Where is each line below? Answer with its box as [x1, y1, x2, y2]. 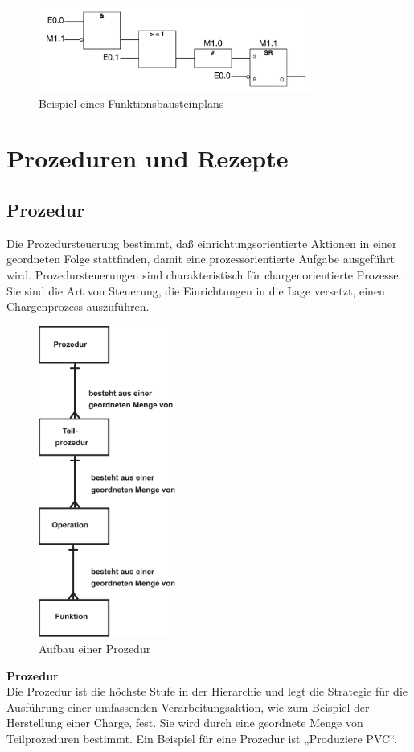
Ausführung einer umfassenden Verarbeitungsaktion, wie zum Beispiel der [6, 698, 370, 715]
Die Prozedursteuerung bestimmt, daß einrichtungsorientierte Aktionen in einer [6, 234, 397, 251]
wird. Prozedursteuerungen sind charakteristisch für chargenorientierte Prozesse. [6, 266, 402, 283]
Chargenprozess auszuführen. [6, 298, 150, 315]
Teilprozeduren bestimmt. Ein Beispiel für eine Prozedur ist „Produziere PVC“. [6, 729, 397, 746]
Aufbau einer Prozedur [39, 639, 151, 656]
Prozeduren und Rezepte [6, 142, 289, 175]
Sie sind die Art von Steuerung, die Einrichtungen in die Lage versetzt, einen [6, 282, 385, 299]
